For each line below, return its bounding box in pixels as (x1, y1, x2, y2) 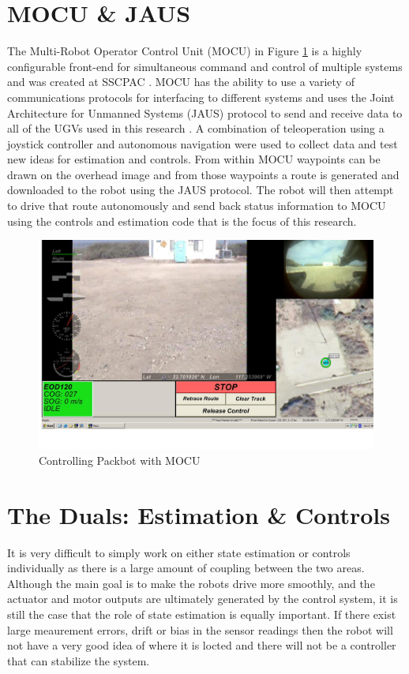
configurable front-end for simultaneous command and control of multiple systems (7, 58, 403, 74)
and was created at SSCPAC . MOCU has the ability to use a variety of (7, 73, 355, 90)
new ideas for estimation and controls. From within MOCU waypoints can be (7, 151, 381, 167)
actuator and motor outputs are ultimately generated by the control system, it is (7, 590, 398, 607)
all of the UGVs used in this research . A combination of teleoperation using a (7, 120, 385, 137)
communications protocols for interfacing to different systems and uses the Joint (7, 88, 395, 105)
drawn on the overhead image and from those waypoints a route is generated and (7, 166, 400, 182)
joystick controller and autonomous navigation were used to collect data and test (7, 135, 398, 152)
